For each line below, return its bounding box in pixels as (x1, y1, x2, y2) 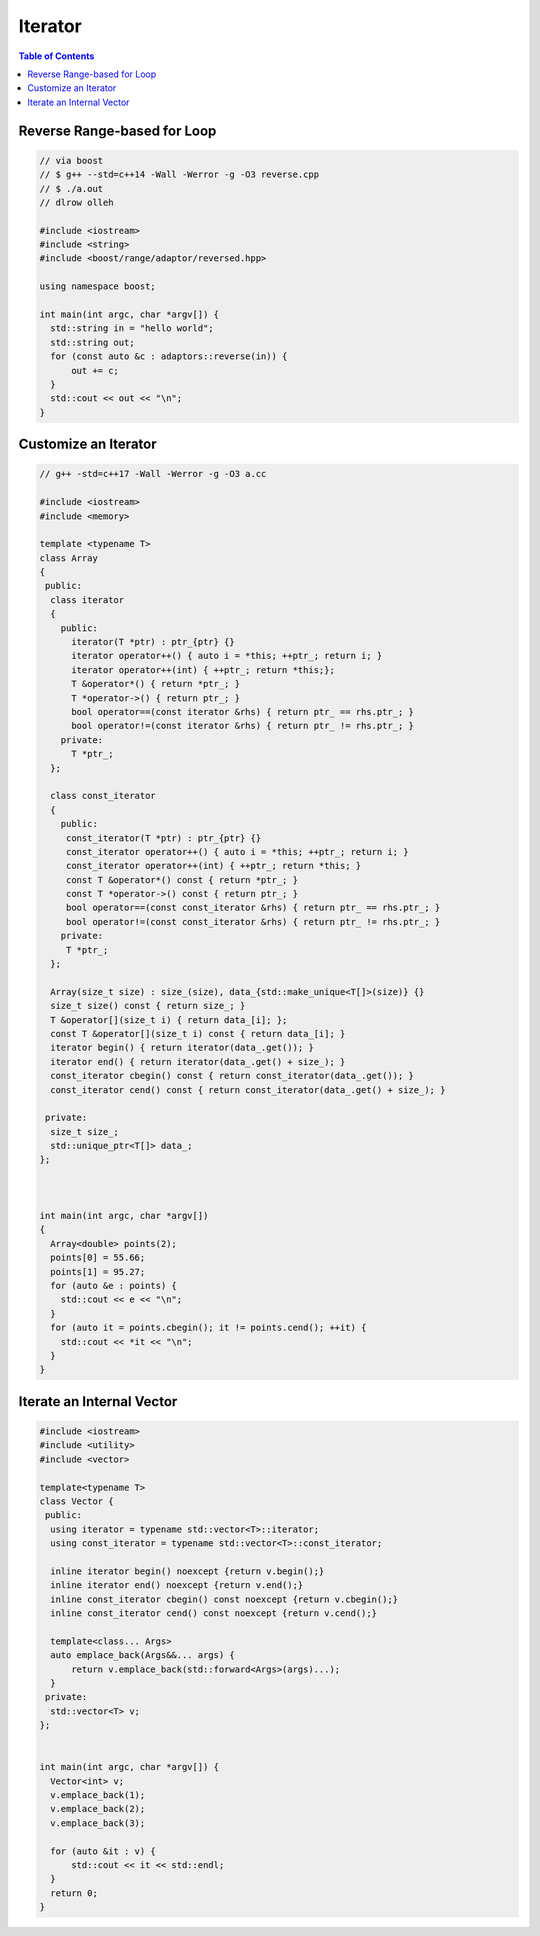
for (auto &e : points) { (50, 1280, 177, 1291)
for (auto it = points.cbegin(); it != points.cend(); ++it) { (50, 1322, 367, 1334)
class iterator (50, 594, 125, 605)
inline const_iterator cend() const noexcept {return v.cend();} (50, 1608, 378, 1619)
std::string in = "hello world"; (50, 323, 214, 334)
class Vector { (39, 1495, 114, 1507)
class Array (39, 552, 99, 564)
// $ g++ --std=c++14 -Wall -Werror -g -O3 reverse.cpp (39, 169, 320, 180)
